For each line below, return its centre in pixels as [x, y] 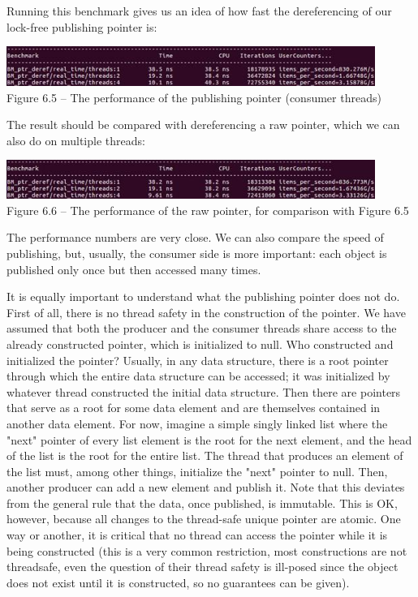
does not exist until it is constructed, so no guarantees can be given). [178, 582]
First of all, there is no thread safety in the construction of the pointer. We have [206, 312]
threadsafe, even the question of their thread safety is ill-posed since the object [203, 567]
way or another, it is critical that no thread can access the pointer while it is [197, 535]
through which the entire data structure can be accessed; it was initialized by [198, 376]
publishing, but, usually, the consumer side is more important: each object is [197, 253]
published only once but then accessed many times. [134, 269]
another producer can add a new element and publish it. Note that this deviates [206, 487]
